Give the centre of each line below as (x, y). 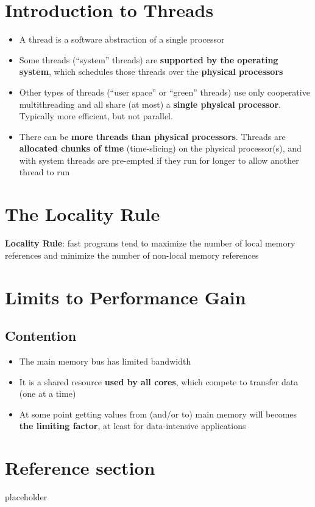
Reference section (80, 468)
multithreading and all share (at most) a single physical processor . (150, 104)
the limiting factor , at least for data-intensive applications (133, 426)
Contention (41, 336)
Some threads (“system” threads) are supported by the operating (149, 59)
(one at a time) (48, 393)
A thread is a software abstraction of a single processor (122, 39)
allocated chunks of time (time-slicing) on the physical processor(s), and (160, 148)
